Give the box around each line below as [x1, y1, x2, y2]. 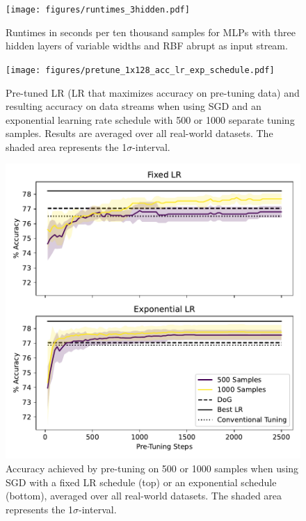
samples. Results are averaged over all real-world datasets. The [6, 126, 273, 141]
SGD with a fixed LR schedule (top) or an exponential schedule [6, 474, 277, 489]
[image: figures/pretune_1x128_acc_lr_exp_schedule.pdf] [6, 65, 275, 75]
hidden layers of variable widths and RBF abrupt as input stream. [6, 38, 288, 53]
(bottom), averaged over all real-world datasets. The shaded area [6, 488, 282, 503]
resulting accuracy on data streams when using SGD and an [6, 99, 261, 113]
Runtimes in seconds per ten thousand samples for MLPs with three [6, 24, 296, 39]
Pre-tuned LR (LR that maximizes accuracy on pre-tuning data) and [6, 85, 300, 99]
